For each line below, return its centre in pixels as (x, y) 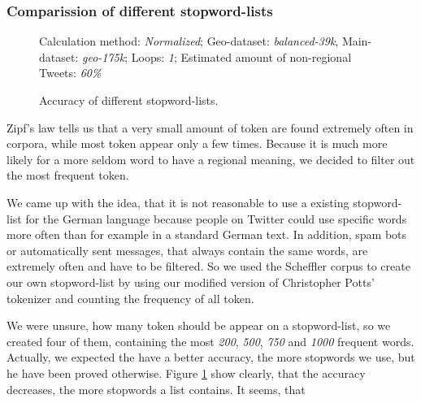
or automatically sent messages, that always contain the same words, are (187, 250)
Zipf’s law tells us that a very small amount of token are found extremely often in (210, 127)
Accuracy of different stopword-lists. (129, 100)
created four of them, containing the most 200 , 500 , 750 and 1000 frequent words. (210, 341)
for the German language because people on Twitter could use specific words (216, 218)
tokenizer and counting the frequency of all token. (130, 298)
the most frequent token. (68, 175)
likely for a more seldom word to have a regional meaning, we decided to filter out (211, 159)
